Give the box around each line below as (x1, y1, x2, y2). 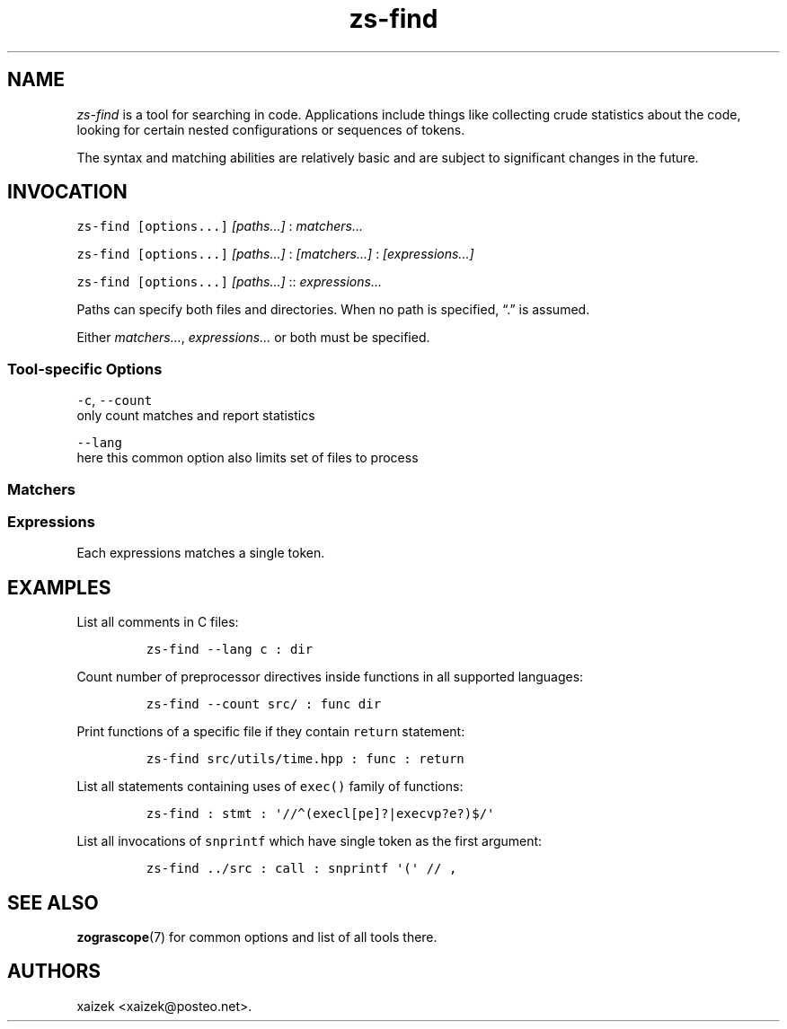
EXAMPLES (7, 576, 111, 599)
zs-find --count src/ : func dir (146, 697, 382, 712)
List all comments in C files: (76, 614, 239, 630)
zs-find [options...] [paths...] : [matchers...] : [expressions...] (76, 246, 474, 262)
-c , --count (76, 392, 153, 409)
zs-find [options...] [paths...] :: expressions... (76, 274, 382, 290)
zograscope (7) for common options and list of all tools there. (76, 929, 438, 945)
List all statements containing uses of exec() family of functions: (76, 778, 464, 795)
